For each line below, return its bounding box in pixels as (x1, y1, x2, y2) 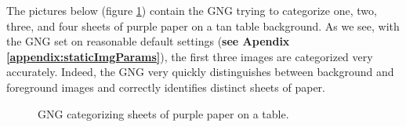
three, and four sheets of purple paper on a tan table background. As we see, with (6, 17, 400, 34)
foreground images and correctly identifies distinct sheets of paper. (6, 78, 325, 95)
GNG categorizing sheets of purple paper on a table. (38, 105, 289, 122)
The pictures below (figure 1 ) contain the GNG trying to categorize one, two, (6, 2, 377, 18)
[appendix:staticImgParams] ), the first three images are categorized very (6, 48, 373, 64)
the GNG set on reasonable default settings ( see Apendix (6, 33, 290, 49)
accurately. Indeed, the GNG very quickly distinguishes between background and (6, 63, 394, 80)
